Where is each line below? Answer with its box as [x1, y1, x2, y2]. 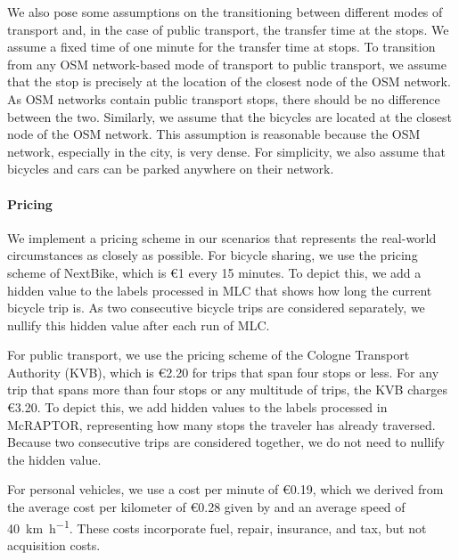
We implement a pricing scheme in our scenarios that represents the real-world [7, 228, 437, 247]
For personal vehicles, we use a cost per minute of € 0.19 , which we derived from [7, 480, 444, 499]
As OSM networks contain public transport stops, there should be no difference [7, 89, 440, 108]
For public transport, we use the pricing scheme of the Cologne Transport [7, 345, 410, 364]
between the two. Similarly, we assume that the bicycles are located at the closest [7, 107, 452, 126]
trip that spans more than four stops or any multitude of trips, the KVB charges [7, 380, 448, 399]
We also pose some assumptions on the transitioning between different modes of [7, 3, 443, 20]
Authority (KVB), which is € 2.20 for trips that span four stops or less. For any [7, 362, 439, 381]
